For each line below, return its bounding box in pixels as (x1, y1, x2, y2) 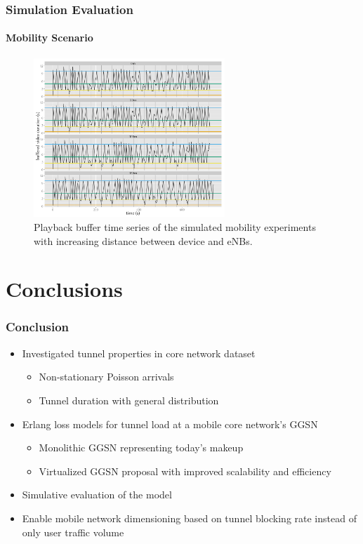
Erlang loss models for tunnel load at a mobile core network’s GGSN (22, 416, 318, 431)
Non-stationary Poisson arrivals (39, 369, 174, 384)
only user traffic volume (22, 524, 124, 539)
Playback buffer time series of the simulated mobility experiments (34, 220, 316, 234)
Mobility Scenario (6, 30, 93, 45)
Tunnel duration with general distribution (39, 392, 219, 407)
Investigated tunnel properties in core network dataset (22, 345, 256, 360)
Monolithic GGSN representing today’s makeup (39, 440, 244, 455)
